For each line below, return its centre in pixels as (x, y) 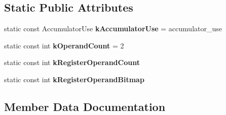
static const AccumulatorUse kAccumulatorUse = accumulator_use (113, 28)
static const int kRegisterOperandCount (72, 62)
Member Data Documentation (85, 106)
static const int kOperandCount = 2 (64, 45)
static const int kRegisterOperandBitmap (74, 79)
